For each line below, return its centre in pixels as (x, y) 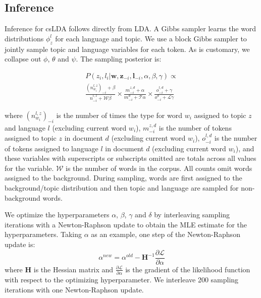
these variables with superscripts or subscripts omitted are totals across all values (130, 158)
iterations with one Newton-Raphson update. (74, 289)
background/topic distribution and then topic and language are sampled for (122, 188)
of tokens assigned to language (51, 148)
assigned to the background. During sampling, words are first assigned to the (123, 178)
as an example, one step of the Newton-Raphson (166, 234)
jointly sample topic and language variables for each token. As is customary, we (127, 49)
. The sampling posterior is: (119, 59)
